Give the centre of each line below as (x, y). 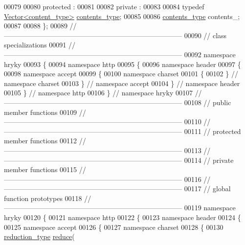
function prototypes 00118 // (48, 198)
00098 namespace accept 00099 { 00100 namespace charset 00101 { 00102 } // (121, 74)
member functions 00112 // (45, 141)
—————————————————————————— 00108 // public (118, 102)
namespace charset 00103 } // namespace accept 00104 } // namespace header (122, 83)
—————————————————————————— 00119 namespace (120, 208)
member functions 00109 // (45, 112)
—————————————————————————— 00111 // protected (122, 131)
